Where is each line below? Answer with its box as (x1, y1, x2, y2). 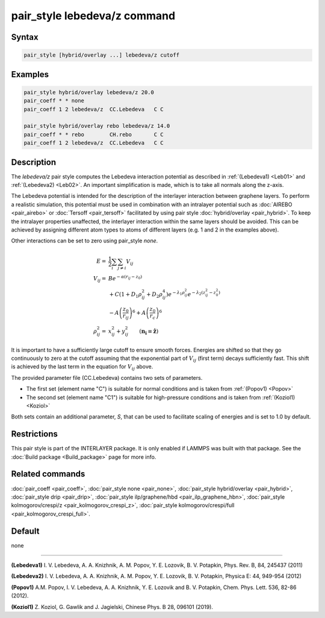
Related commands (11, 469, 85, 479)
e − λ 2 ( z (187, 290, 206, 298)
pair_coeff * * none (23, 97, 84, 104)
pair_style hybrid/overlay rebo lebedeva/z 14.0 (23, 122, 170, 130)
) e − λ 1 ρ (166, 290, 185, 298)
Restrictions (11, 429, 58, 440)
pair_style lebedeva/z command (11, 9, 176, 22)
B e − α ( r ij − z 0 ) (108, 274, 143, 282)
